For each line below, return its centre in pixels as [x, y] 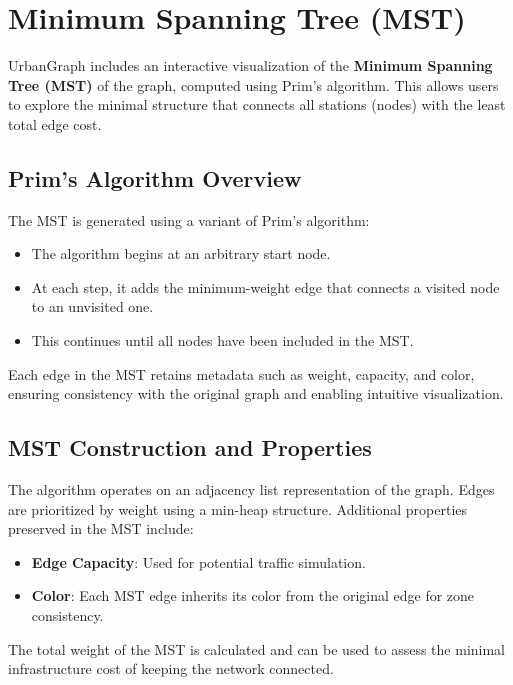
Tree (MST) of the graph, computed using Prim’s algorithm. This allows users [253, 84]
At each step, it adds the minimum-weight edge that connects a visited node [265, 286]
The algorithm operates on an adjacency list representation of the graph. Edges [251, 489]
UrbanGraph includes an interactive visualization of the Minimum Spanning [250, 65]
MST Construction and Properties [190, 447]
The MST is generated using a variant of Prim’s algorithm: [189, 219]
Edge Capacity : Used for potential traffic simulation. [198, 561]
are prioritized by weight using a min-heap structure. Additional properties [238, 508]
